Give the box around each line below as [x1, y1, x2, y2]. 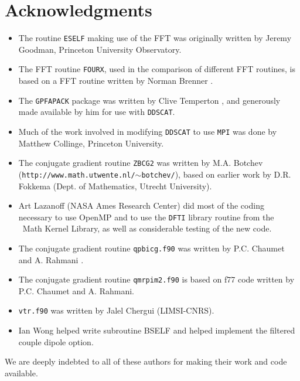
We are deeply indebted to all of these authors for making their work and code [5, 355, 287, 368]
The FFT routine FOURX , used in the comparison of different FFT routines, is [18, 63, 296, 75]
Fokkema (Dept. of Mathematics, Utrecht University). [18, 179, 212, 192]
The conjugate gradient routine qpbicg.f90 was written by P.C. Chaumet [18, 241, 285, 254]
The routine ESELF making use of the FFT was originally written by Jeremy [18, 32, 292, 44]
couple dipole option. [18, 335, 94, 348]
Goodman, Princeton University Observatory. [18, 43, 182, 55]
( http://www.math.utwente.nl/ [18, 168, 135, 180]
